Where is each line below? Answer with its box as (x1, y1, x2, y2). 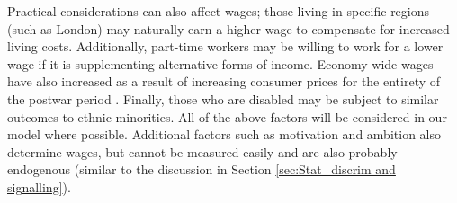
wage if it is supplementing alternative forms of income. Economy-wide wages (7, 54, 434, 73)
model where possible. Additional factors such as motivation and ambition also (7, 125, 441, 144)
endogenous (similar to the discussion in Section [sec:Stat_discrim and (7, 160, 396, 179)
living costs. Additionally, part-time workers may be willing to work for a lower (7, 37, 444, 56)
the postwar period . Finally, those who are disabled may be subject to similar (7, 89, 439, 108)
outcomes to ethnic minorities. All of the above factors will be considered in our (7, 107, 447, 126)
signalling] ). (7, 177, 71, 196)
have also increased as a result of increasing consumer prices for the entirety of (7, 72, 441, 91)
